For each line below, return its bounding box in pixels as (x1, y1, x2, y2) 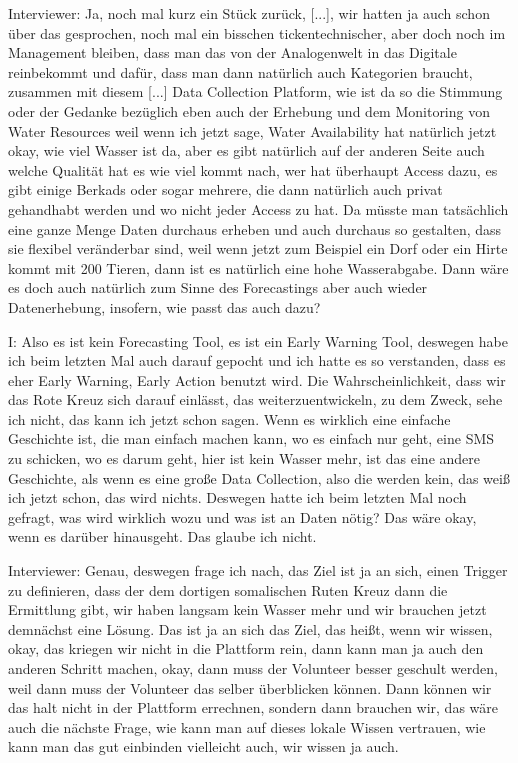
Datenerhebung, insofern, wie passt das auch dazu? (8, 296, 321, 317)
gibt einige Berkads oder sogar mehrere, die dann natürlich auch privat (8, 179, 443, 200)
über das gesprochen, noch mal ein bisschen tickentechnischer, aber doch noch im (8, 22, 506, 43)
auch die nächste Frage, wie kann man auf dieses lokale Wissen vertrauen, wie (8, 716, 486, 737)
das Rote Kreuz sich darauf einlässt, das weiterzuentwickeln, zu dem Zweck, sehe (8, 389, 503, 410)
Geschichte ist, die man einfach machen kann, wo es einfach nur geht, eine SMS (8, 428, 495, 449)
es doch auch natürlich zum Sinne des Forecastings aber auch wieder (8, 277, 428, 298)
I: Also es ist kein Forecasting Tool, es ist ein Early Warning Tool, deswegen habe (8, 330, 508, 351)
